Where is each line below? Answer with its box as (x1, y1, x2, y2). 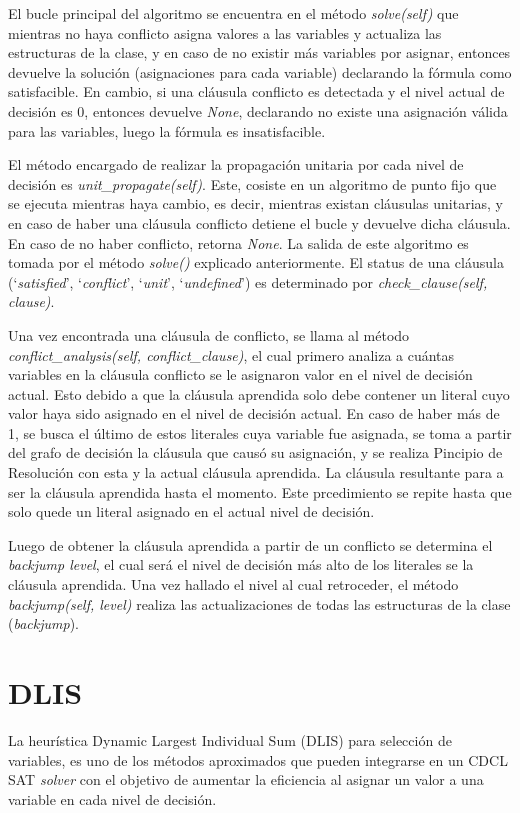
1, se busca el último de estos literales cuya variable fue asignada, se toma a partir (8, 422, 512, 443)
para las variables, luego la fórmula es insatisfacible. (8, 120, 326, 141)
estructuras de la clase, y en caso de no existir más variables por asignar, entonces (8, 42, 511, 63)
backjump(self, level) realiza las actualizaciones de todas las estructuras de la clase (8, 593, 511, 614)
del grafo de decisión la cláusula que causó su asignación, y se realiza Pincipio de (8, 442, 503, 463)
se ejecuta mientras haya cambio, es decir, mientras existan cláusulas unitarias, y (8, 193, 503, 214)
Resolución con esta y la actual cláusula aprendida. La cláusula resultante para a (8, 462, 504, 483)
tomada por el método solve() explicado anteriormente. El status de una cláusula (8, 252, 504, 273)
